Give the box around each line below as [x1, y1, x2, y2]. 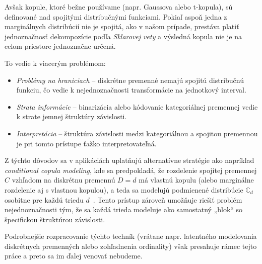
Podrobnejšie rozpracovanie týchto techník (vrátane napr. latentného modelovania [5, 231, 257, 241]
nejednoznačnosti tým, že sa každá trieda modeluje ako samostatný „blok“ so [5, 204, 243, 215]
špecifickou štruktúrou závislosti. [5, 214, 105, 224]
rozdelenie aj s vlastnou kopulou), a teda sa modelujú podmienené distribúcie [5, 184, 243, 195]
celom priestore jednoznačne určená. [5, 41, 116, 51]
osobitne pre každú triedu [5, 194, 84, 205]
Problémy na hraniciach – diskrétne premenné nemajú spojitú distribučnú [16, 74, 244, 85]
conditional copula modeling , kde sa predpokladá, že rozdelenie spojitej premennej [5, 164, 257, 175]
